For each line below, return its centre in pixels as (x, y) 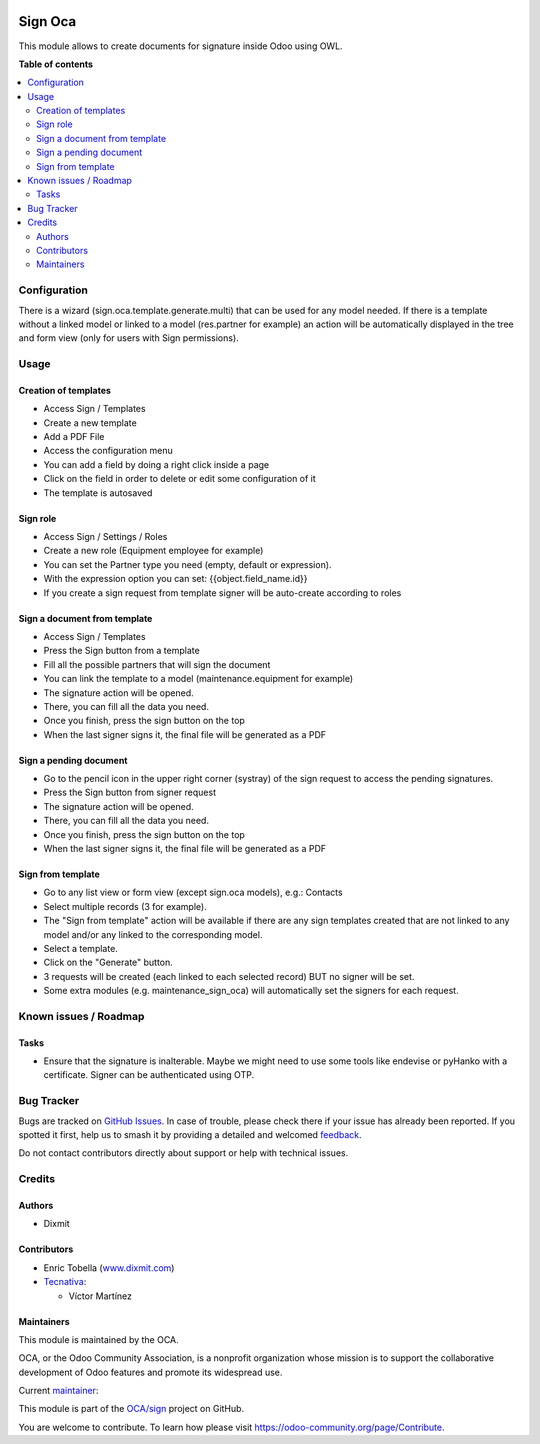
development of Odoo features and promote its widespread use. (150, 1372)
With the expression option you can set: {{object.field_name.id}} (175, 579)
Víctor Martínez (100, 1296)
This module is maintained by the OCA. (98, 1339)
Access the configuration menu (108, 451)
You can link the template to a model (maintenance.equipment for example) (198, 679)
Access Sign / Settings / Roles (105, 536)
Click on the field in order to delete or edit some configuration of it (180, 479)
